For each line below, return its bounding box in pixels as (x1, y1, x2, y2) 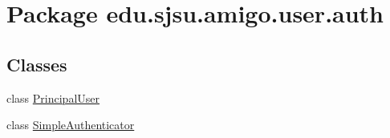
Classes (6, 51, 67, 76)
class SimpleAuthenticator (6, 116, 135, 133)
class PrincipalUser (6, 89, 100, 106)
